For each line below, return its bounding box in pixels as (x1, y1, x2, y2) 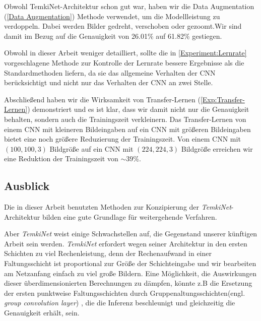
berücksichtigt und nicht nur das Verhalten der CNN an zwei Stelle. (4, 77, 213, 88)
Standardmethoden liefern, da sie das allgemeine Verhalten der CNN (4, 67, 216, 78)
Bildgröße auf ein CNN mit (49, 143, 134, 154)
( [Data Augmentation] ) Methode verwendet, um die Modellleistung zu (4, 11, 220, 21)
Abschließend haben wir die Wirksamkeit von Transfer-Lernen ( (4, 94, 201, 104)
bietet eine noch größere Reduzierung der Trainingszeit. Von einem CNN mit (4, 134, 241, 144)
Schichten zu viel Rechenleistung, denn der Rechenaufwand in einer (4, 248, 212, 259)
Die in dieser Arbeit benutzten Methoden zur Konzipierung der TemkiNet (4, 202, 231, 212)
